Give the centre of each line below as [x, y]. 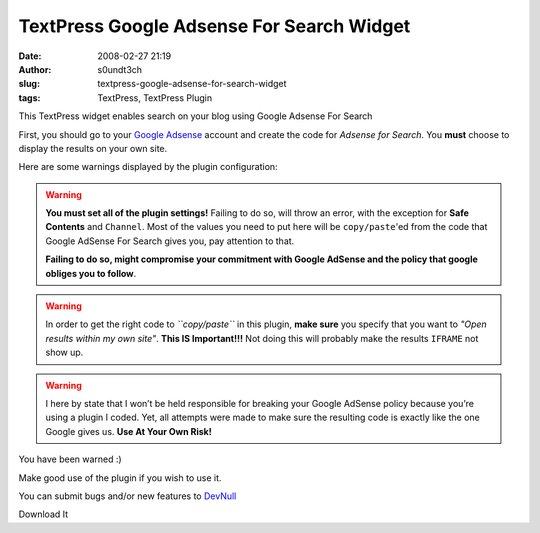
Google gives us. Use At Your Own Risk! [128, 431]
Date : [30, 56]
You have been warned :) [70, 459]
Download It [43, 514]
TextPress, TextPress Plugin [155, 97]
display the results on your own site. [93, 148]
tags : [29, 97]
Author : [35, 69]
